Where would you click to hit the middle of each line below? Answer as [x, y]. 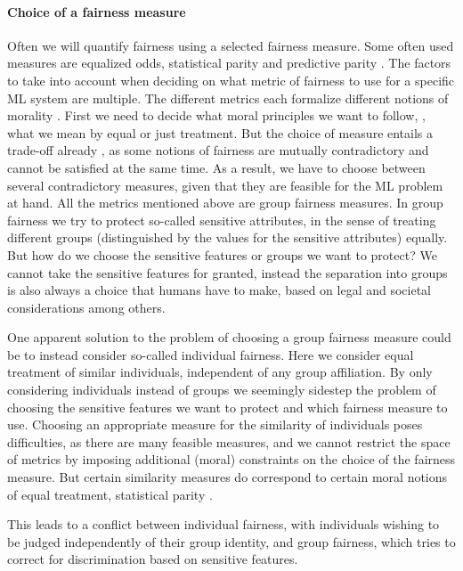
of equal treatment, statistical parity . [110, 494]
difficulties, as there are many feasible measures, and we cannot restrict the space [229, 441]
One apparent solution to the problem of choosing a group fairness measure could [229, 337]
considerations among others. [86, 307]
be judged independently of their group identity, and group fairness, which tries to [231, 541]
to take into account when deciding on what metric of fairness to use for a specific [231, 80]
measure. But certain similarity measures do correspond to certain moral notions [227, 477]
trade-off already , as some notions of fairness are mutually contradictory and [218, 150]
